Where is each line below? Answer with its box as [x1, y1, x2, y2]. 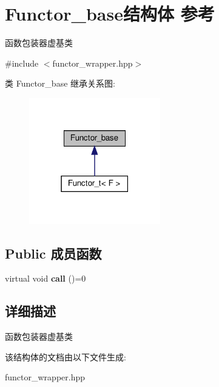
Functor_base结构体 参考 [5, 1, 215, 26]
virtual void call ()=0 [5, 272, 86, 285]
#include [5, 56, 39, 69]
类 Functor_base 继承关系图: [5, 77, 115, 90]
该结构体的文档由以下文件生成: [5, 350, 126, 363]
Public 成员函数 [5, 243, 102, 262]
